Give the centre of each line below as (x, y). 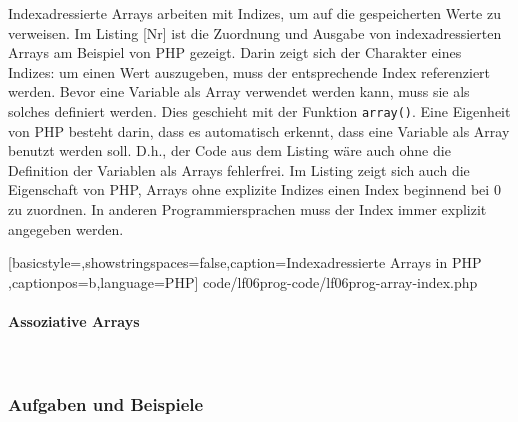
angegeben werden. (66, 228)
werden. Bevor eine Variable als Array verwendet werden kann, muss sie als (239, 91)
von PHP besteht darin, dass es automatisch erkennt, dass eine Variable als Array (259, 130)
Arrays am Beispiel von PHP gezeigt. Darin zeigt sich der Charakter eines (235, 52)
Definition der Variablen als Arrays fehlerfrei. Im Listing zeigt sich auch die (239, 169)
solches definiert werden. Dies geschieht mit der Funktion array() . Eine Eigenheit (259, 110)
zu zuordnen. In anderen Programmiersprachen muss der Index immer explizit (247, 209)
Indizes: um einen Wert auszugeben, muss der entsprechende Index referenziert (249, 71)
